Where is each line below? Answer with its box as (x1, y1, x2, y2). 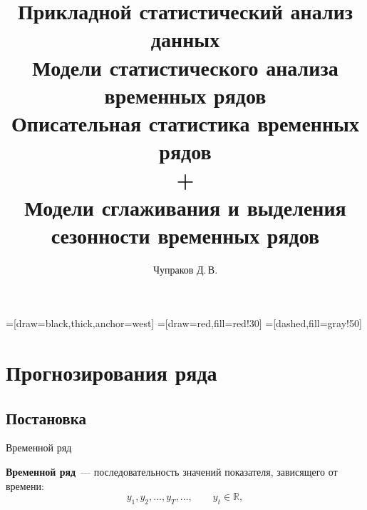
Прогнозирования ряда (6, 358, 217, 386)
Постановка (6, 406, 86, 429)
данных (150, 24, 220, 54)
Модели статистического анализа (32, 52, 338, 81)
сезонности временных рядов (51, 220, 320, 249)
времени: (6, 478, 44, 493)
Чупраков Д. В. (153, 261, 218, 276)
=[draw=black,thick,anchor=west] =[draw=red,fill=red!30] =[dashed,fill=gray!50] (6, 316, 362, 331)
